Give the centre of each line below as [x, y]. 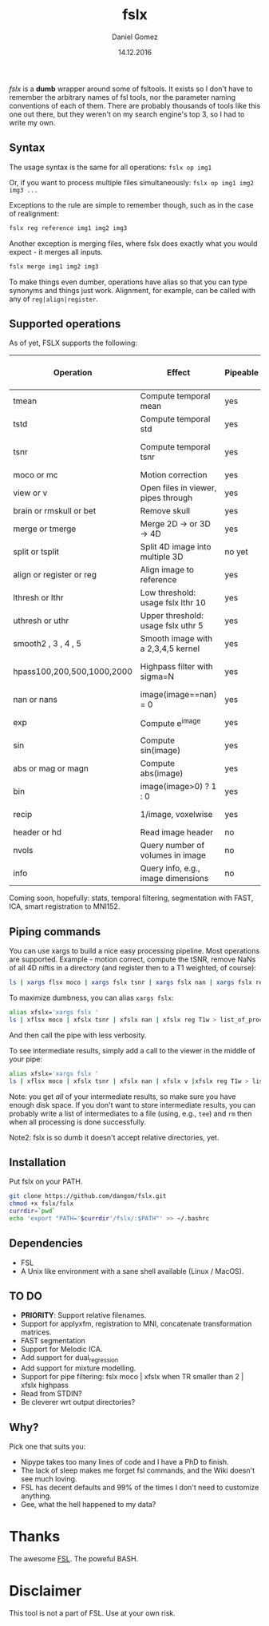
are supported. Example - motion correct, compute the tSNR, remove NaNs [133, 959]
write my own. [32, 122]
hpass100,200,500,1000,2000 [73, 672]
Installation [38, 1162]
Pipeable [241, 373]
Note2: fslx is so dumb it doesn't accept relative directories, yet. [114, 1137]
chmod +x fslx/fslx [42, 1204]
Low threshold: [168, 593]
